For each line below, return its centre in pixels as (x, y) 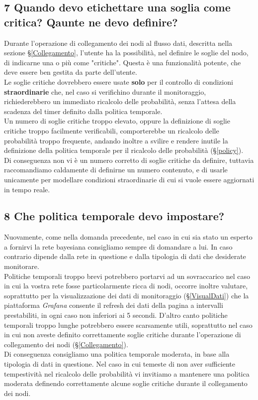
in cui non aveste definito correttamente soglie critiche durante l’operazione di (123, 334)
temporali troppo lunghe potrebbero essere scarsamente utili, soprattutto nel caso (128, 325)
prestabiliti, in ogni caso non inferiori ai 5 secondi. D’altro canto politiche (116, 315)
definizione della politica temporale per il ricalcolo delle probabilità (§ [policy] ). (124, 150)
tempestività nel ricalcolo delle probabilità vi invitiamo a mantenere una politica (127, 373)
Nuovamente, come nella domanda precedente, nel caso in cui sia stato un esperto (128, 237)
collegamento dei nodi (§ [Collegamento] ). (66, 344)
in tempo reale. (27, 189)
